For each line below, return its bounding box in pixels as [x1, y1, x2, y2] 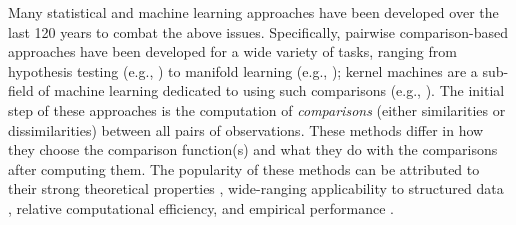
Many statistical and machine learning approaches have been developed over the [8, 2, 499, 22]
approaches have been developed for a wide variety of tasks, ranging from [8, 41, 457, 62]
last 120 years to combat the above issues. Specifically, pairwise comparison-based [8, 21, 509, 42]
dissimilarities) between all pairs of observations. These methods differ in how [8, 119, 484, 140]
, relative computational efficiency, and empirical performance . [8, 197, 394, 218]
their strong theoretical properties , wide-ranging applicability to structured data [8, 178, 504, 199]
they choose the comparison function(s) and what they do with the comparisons [8, 139, 498, 160]
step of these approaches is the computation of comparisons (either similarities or [8, 99, 506, 120]
